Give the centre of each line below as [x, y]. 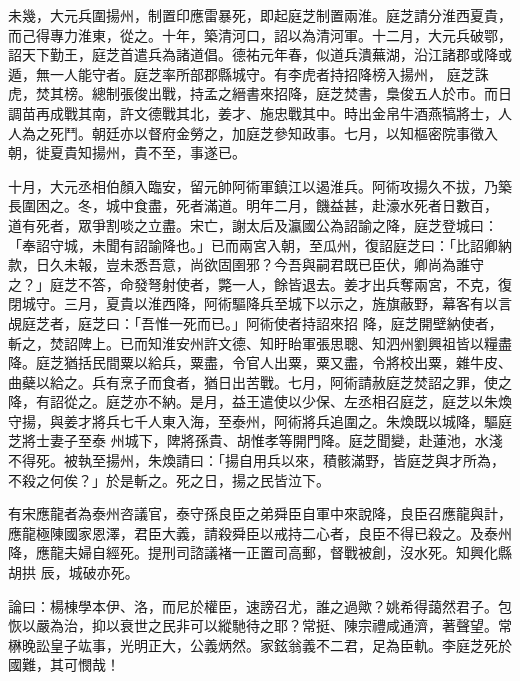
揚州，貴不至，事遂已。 [168, 152]
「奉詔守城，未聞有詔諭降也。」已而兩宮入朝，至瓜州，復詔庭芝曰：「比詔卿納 [260, 244]
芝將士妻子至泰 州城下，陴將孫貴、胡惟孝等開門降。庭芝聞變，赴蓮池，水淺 [255, 440]
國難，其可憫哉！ [64, 664]
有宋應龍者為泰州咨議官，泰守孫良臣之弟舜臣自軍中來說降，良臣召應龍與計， [260, 513]
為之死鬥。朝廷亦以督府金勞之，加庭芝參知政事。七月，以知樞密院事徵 [252, 132]
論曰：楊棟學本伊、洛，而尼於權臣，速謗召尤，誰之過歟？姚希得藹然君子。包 [260, 605]
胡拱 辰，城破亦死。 [73, 572]
